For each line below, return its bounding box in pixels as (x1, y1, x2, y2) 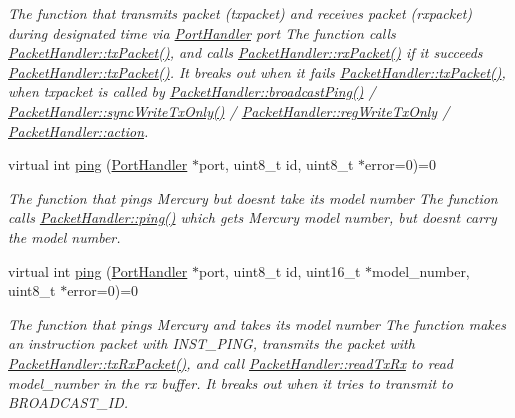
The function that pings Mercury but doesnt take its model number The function (8, 187, 498, 208)
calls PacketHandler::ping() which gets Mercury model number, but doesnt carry (8, 207, 497, 228)
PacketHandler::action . (8, 120, 149, 141)
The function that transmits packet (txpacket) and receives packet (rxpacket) (8, 3, 473, 23)
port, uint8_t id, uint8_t (198, 154, 354, 175)
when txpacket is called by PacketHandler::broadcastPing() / (8, 81, 376, 102)
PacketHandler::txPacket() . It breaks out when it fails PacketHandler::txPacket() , (8, 61, 506, 82)
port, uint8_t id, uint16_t (198, 260, 361, 281)
